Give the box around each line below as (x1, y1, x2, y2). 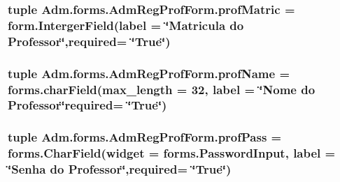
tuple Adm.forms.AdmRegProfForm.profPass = (8, 128, 282, 146)
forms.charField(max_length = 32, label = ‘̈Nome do (8, 80, 316, 98)
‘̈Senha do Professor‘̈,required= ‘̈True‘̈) (8, 160, 232, 178)
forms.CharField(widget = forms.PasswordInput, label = (8, 144, 336, 162)
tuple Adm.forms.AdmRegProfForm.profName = (8, 64, 290, 82)
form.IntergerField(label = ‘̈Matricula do (8, 16, 244, 33)
